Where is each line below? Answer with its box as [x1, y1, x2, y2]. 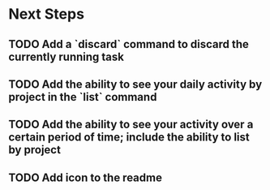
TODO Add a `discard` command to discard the [8, 37, 250, 51]
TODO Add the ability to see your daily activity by [8, 77, 263, 91]
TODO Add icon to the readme [8, 171, 162, 184]
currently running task [8, 50, 124, 63]
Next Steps [8, 5, 85, 24]
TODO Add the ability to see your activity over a [8, 118, 254, 132]
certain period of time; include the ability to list [8, 131, 250, 145]
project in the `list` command [8, 90, 157, 104]
